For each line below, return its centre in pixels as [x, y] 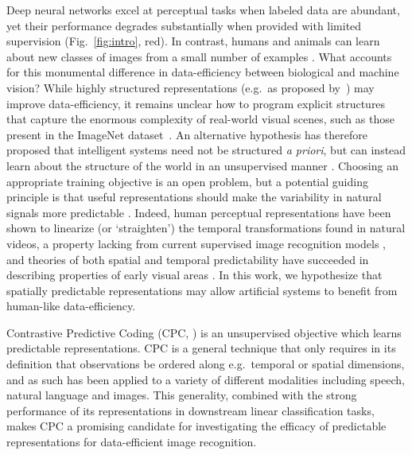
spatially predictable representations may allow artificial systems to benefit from [202, 290]
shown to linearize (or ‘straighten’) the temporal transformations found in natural [206, 228]
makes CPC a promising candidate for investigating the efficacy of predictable [196, 426]
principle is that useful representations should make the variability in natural [194, 197]
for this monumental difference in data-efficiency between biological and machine [203, 72]
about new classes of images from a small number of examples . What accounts [199, 56]
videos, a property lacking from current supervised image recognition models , [196, 243]
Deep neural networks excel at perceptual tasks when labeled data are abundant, [203, 10]
